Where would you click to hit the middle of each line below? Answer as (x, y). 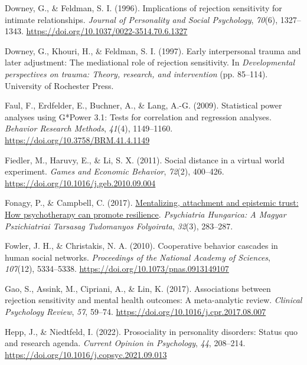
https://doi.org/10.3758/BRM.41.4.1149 (77, 139)
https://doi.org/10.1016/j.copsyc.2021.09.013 (86, 354)
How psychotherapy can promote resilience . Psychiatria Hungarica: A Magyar (146, 214)
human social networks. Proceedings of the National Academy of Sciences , (138, 257)
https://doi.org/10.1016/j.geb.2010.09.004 (80, 182)
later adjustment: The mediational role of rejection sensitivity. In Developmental (150, 62)
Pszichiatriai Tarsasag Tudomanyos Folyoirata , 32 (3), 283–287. (119, 226)
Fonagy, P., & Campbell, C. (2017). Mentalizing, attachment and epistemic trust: (152, 203)
